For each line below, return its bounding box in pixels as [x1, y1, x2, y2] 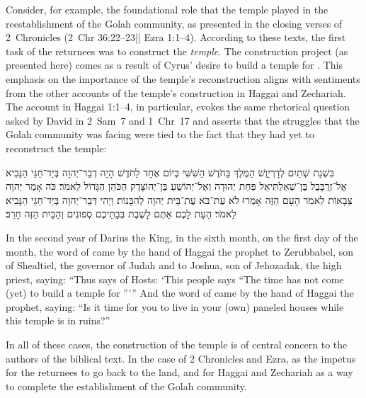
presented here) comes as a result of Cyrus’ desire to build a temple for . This [6, 57, 343, 72]
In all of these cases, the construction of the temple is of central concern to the [6, 337, 348, 352]
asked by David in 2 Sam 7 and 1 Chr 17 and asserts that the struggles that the [6, 113, 360, 127]
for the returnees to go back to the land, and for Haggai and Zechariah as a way [6, 365, 353, 380]
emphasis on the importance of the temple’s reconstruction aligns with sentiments [6, 71, 360, 86]
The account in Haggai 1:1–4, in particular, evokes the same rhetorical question [6, 99, 350, 114]
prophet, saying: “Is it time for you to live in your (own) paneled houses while [6, 299, 344, 314]
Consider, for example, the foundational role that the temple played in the [6, 2, 328, 16]
